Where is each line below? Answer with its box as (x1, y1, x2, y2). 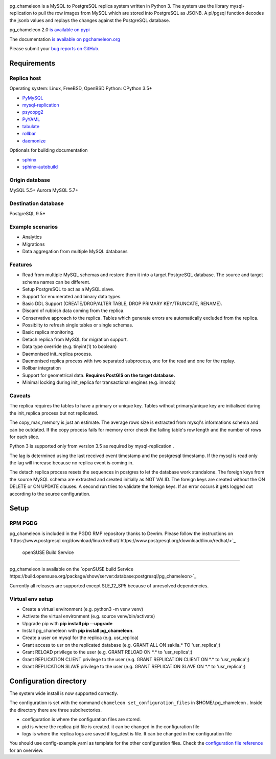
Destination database (9, 200, 64, 207)
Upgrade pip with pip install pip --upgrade (22, 620, 112, 626)
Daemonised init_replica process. (22, 351, 93, 357)
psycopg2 (22, 109, 43, 115)
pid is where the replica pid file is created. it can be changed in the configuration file (22, 723, 200, 730)
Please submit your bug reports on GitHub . (9, 45, 100, 51)
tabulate (22, 124, 40, 130)
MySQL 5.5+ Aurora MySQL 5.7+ (9, 187, 79, 193)
